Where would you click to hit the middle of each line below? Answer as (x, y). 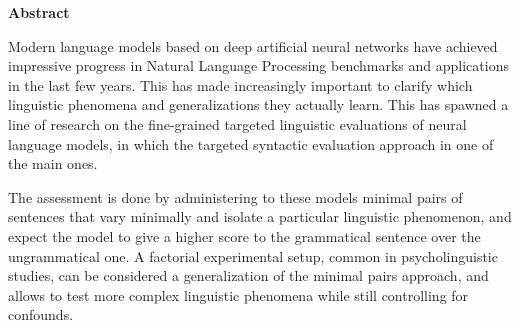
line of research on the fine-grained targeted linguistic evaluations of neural (237, 123)
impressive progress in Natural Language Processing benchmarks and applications (258, 65)
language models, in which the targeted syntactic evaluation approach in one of (251, 143)
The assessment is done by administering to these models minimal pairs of (235, 196)
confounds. (41, 314)
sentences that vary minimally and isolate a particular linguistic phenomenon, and (260, 216)
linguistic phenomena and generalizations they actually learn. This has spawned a (258, 104)
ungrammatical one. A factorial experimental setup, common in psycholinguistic (253, 255)
